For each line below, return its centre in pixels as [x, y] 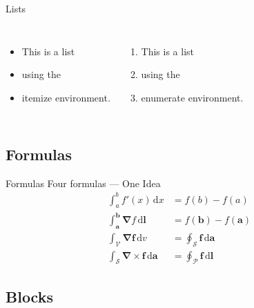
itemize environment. [66, 97]
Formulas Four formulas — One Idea [83, 183]
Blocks [29, 296]
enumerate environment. [192, 97]
